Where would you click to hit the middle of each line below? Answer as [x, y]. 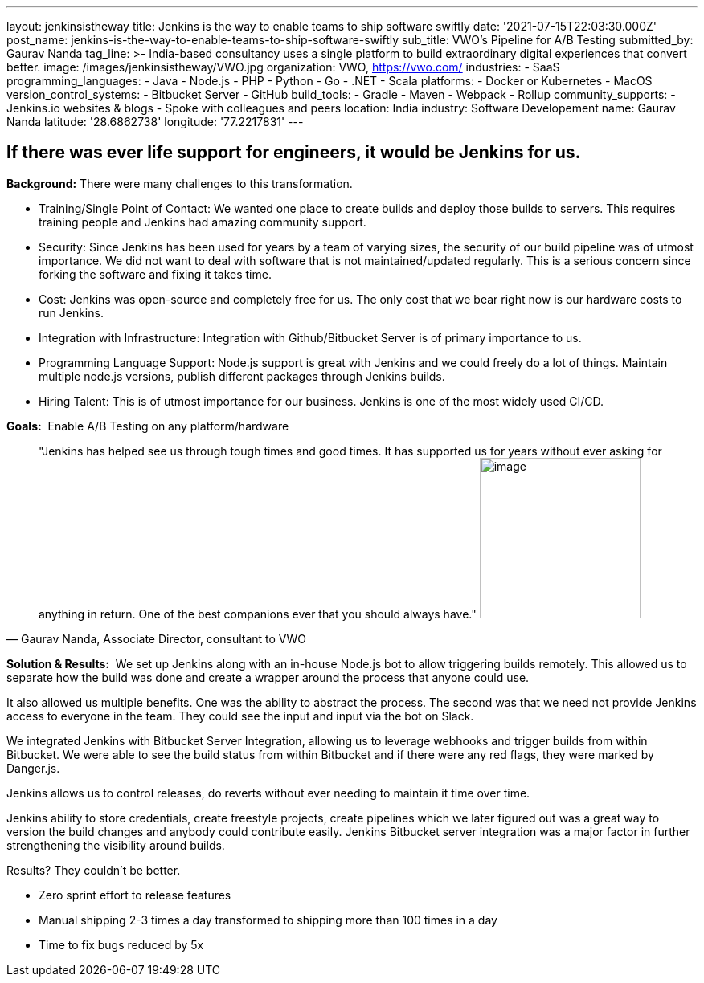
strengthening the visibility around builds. [116, 845]
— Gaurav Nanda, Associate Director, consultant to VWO [157, 638]
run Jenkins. [71, 312]
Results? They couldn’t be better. [94, 870]
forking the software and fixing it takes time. [155, 274]
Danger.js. [33, 768]
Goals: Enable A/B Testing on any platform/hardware [148, 426]
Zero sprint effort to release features [135, 895]
